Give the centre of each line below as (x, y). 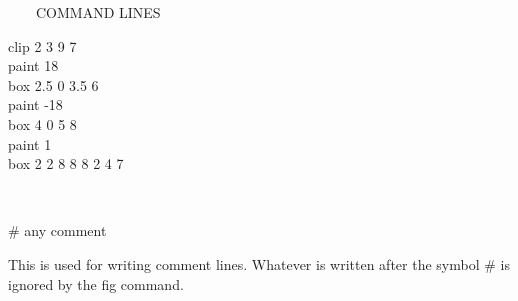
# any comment (57, 230)
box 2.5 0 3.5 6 (53, 84)
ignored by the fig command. (96, 283)
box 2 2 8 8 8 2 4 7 (66, 163)
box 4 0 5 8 (42, 123)
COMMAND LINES (98, 12)
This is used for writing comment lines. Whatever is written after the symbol (244, 263)
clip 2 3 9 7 (42, 45)
